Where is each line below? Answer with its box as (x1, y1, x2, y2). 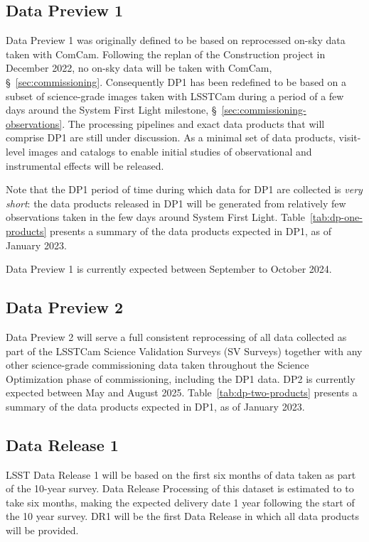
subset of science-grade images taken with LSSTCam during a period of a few (6, 88, 344, 103)
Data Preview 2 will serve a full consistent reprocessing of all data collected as (6, 329, 347, 344)
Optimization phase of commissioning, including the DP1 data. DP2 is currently (6, 371, 355, 386)
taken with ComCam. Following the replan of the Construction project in (6, 46, 326, 61)
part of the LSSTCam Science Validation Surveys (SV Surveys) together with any (6, 343, 363, 358)
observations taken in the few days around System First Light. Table (6, 210, 305, 224)
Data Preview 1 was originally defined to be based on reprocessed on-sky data (6, 33, 346, 48)
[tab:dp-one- (309, 210, 363, 224)
